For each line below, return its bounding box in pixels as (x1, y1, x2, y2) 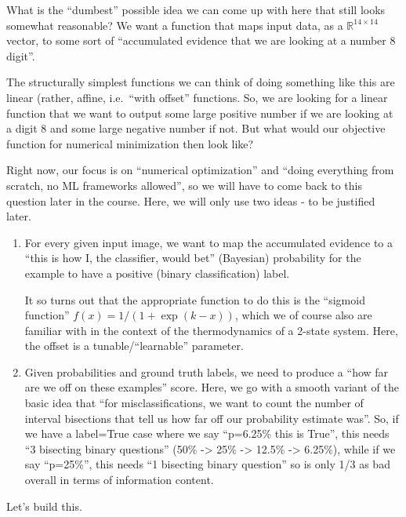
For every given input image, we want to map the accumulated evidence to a (24, 234, 393, 250)
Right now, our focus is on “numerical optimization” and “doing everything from (6, 162, 394, 178)
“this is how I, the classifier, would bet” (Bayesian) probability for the (24, 249, 361, 266)
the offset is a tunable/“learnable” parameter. (24, 337, 244, 354)
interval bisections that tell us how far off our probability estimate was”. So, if (24, 410, 399, 426)
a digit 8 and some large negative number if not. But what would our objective (6, 120, 386, 137)
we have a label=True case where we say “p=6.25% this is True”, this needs (24, 425, 390, 442)
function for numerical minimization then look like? (6, 135, 254, 151)
